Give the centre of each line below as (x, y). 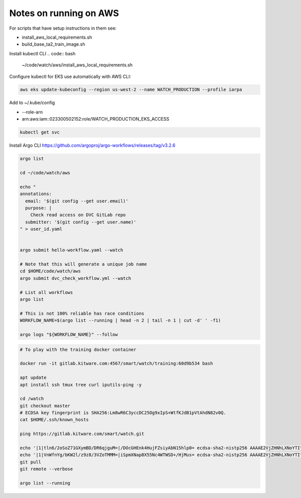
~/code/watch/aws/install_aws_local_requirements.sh (77, 65)
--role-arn (32, 112)
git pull (31, 462)
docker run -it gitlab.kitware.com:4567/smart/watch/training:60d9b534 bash (116, 364)
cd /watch (32, 399)
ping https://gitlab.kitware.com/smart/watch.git (82, 434)
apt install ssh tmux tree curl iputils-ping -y (81, 385)
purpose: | (39, 208)
